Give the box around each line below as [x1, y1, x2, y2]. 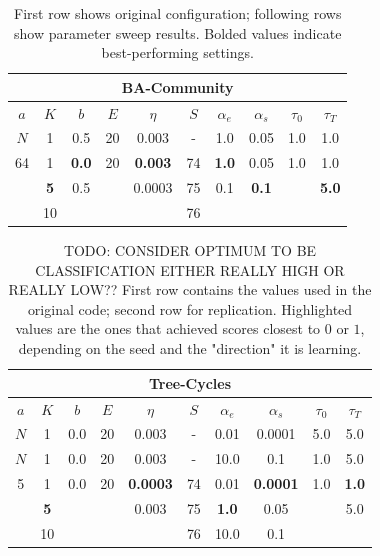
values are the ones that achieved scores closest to [15, 318, 321, 339]
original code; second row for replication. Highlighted [27, 298, 353, 319]
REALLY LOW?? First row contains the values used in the [8, 279, 372, 300]
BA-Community [121, 76, 234, 97]
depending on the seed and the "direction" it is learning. [18, 338, 362, 359]
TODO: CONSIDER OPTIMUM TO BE [63, 240, 317, 261]
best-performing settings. [101, 42, 254, 63]
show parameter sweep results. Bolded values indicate [14, 22, 342, 43]
